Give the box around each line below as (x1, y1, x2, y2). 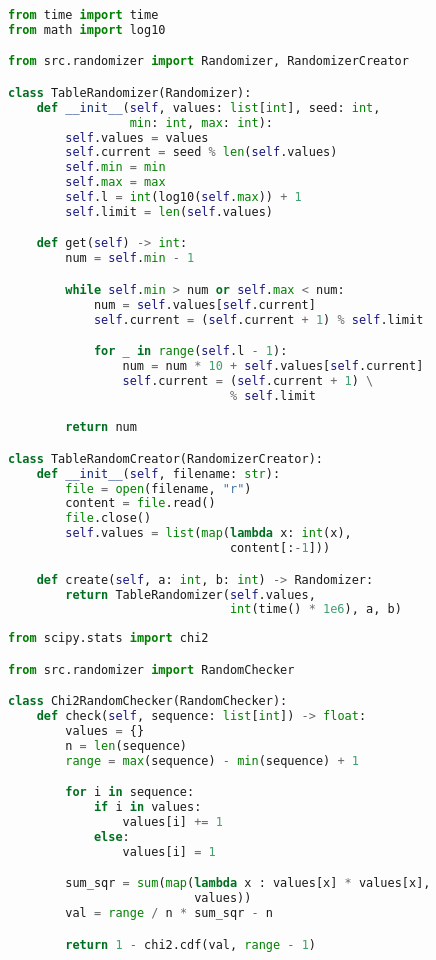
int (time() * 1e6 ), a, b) (229, 602, 402, 617)
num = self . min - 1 (65, 251, 195, 266)
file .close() (65, 511, 152, 526)
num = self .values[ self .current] (93, 297, 316, 312)
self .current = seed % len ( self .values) (65, 145, 338, 160)
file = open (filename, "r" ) (65, 481, 252, 496)
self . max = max (65, 175, 166, 190)
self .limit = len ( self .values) (65, 204, 273, 219)
